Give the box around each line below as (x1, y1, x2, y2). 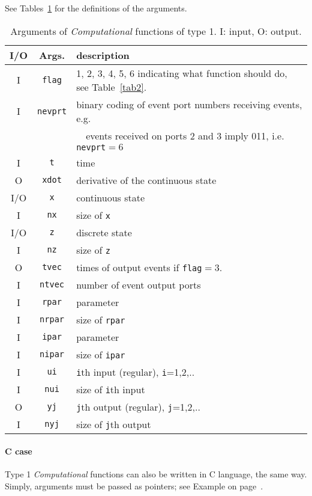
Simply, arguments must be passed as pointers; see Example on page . (5, 479, 263, 492)
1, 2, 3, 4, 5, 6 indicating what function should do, (76, 66, 287, 80)
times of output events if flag (76, 260, 202, 274)
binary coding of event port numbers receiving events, (76, 97, 302, 111)
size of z (76, 242, 110, 257)
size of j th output (76, 417, 151, 431)
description (76, 47, 130, 62)
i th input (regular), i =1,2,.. (76, 364, 195, 379)
